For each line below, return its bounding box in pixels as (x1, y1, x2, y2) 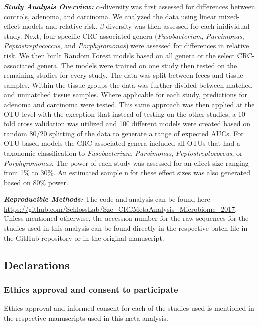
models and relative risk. (22, 21, 98, 31)
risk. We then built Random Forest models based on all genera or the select (4, 50, 235, 60)
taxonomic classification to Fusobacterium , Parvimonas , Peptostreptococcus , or (4, 147, 243, 158)
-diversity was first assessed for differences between (100, 1, 255, 11)
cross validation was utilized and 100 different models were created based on (17, 118, 251, 129)
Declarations (4, 257, 70, 272)
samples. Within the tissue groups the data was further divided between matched (4, 79, 252, 90)
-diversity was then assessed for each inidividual (103, 21, 250, 31)
